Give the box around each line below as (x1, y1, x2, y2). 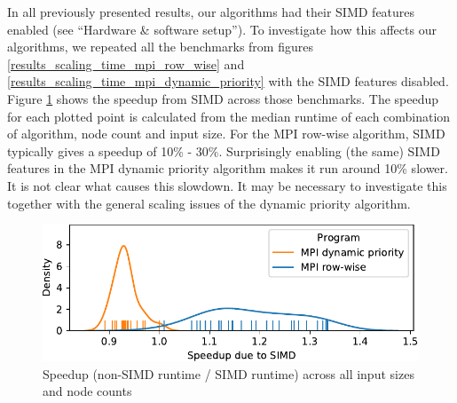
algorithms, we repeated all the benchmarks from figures (7, 37, 313, 56)
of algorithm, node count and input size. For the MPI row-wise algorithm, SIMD (7, 124, 445, 143)
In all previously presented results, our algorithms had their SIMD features (7, 3, 415, 20)
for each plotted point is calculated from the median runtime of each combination (7, 107, 451, 125)
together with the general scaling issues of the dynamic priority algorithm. (7, 194, 411, 212)
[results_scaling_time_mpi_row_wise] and (7, 54, 245, 73)
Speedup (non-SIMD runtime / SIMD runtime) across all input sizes (43, 364, 414, 383)
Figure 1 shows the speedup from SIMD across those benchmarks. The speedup (7, 89, 439, 107)
